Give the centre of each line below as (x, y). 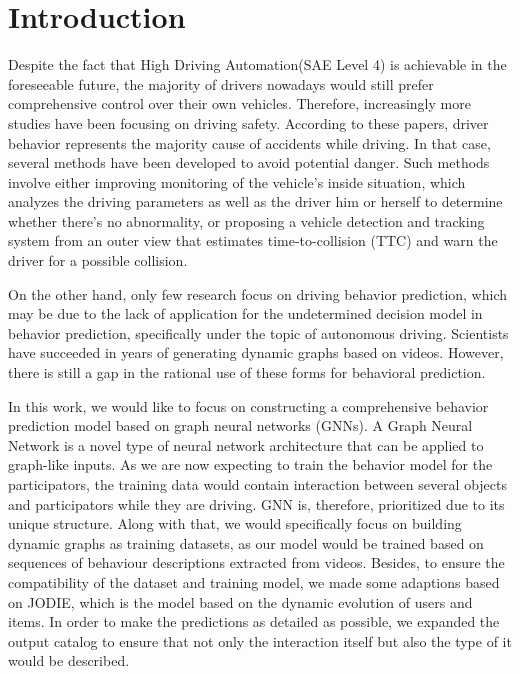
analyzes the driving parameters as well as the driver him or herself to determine (255, 201)
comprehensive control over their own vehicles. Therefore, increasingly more (239, 103)
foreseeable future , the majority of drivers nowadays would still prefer (221, 83)
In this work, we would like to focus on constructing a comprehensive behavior (248, 405)
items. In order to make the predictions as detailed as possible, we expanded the (254, 621)
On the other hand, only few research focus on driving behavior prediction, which (257, 293)
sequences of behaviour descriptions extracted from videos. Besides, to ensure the (256, 562)
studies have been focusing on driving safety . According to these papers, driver (248, 122)
